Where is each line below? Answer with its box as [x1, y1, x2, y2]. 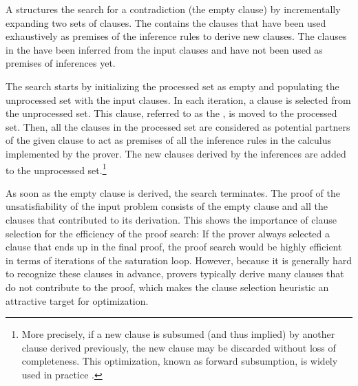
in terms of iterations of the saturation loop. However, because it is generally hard [6, 253, 352, 267]
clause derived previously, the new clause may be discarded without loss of [21, 340, 336, 354]
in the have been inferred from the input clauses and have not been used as [6, 42, 323, 56]
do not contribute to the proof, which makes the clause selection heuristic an [6, 279, 329, 294]
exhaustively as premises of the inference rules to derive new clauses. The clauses [6, 29, 347, 43]
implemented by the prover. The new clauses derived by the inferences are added [6, 146, 346, 160]
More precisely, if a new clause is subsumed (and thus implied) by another [21, 327, 335, 341]
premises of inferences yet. [6, 56, 116, 70]
